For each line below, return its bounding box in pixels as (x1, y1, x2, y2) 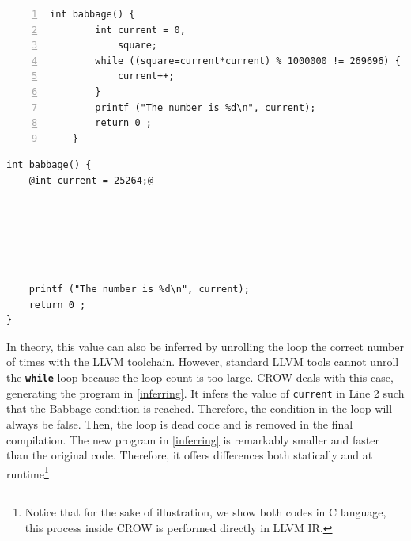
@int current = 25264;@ (28, 174, 154, 186)
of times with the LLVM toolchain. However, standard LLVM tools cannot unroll (6, 353, 399, 370)
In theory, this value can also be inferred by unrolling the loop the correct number (6, 337, 404, 354)
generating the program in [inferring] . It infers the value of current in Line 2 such (6, 384, 405, 401)
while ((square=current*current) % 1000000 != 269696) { (95, 55, 401, 67)
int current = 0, (95, 24, 186, 36)
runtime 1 (6, 463, 49, 482)
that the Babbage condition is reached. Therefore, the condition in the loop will (6, 400, 393, 417)
